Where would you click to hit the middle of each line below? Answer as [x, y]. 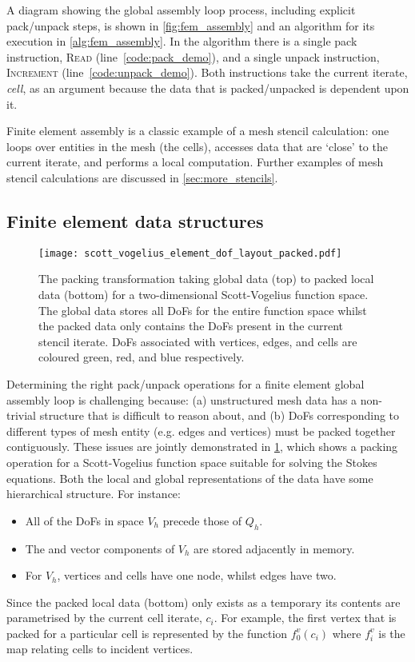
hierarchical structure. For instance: [94, 494]
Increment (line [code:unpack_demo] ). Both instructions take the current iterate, [207, 72]
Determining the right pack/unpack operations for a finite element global [186, 383]
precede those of [202, 520]
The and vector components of [100, 548]
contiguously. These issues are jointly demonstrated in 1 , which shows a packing [202, 447]
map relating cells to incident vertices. [100, 649]
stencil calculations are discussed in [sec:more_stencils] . [142, 177]
